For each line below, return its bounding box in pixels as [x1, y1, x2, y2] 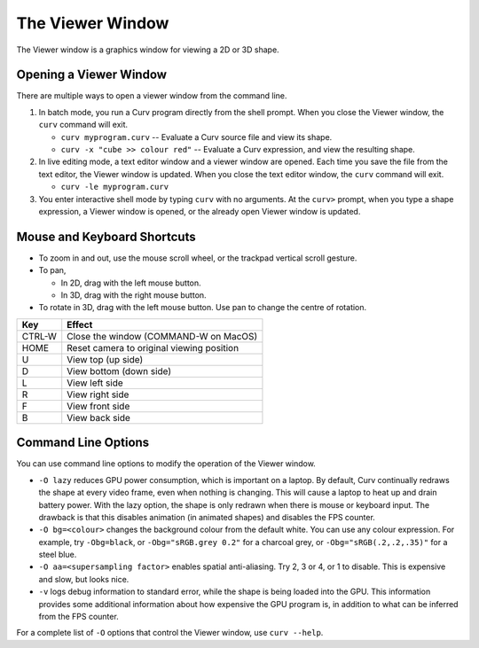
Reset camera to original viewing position [67, 341, 239, 354]
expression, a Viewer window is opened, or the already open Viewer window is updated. [38, 206, 361, 216]
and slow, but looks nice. [38, 574, 130, 584]
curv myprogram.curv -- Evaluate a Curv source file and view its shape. [60, 131, 333, 142]
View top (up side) [67, 353, 144, 365]
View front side [67, 400, 130, 412]
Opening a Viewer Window [16, 67, 168, 82]
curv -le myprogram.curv [60, 182, 169, 192]
